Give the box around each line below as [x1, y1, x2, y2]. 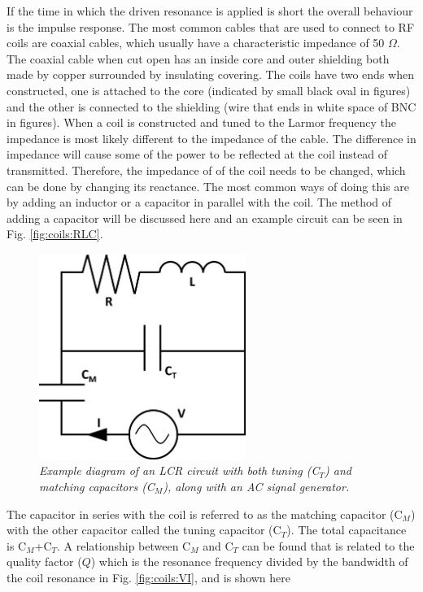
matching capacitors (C [39, 477, 155, 494]
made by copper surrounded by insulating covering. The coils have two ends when [7, 66, 414, 83]
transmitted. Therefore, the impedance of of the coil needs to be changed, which [7, 161, 406, 178]
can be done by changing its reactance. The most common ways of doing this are [7, 177, 409, 194]
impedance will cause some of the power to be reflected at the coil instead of [7, 146, 388, 163]
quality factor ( [7, 553, 82, 570]
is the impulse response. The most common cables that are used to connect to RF [7, 18, 415, 35]
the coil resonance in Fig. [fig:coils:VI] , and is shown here [7, 568, 291, 585]
